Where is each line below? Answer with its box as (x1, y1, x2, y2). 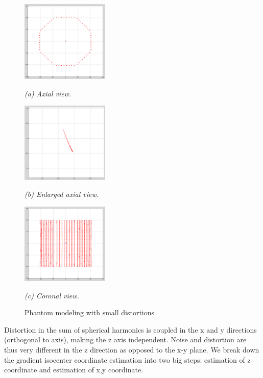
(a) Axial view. (25, 88, 71, 98)
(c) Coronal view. (25, 290, 79, 300)
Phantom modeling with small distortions (25, 307, 155, 318)
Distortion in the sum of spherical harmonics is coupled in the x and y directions (4, 324, 257, 335)
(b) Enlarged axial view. (25, 189, 99, 199)
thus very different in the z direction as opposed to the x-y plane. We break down (4, 344, 259, 355)
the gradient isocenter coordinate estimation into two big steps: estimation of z (4, 354, 251, 365)
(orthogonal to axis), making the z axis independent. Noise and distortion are (4, 334, 247, 345)
